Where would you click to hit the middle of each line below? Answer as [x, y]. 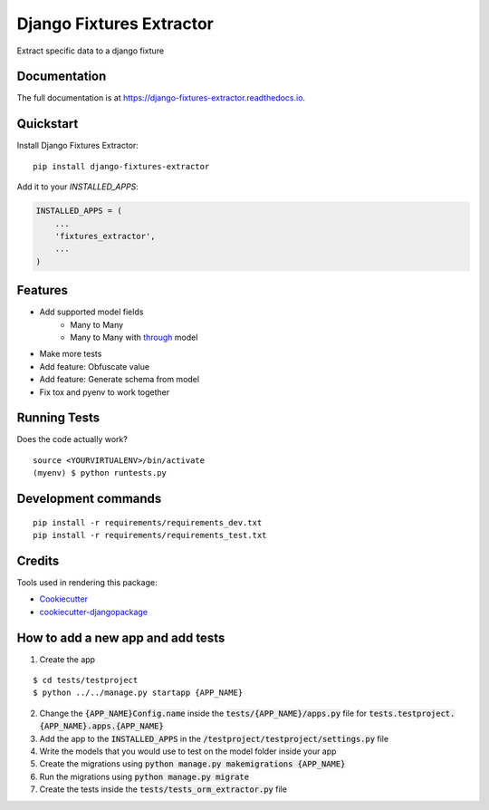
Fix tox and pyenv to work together [105, 392]
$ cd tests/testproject [86, 680]
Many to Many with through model [134, 337]
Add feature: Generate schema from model [119, 380]
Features [42, 290]
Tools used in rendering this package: [87, 582]
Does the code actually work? [72, 439]
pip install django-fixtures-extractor [121, 166]
